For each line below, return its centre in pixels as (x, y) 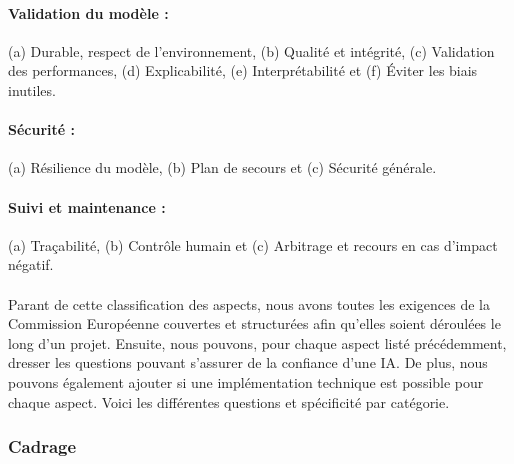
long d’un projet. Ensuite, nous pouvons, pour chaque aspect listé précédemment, (257, 342)
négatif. (31, 264)
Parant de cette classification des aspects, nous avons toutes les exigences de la (249, 303)
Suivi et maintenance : (87, 206)
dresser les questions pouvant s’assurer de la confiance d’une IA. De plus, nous (248, 362)
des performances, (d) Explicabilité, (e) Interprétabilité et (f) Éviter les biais (243, 70)
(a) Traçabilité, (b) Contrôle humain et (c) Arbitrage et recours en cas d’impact (253, 244)
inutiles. (32, 89)
